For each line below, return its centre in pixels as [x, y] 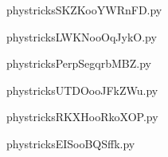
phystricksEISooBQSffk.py [71, 143]
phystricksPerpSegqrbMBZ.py [79, 63]
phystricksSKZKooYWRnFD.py [84, 10]
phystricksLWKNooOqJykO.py [82, 36]
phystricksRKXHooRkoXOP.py [82, 117]
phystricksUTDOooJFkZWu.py [82, 90]
